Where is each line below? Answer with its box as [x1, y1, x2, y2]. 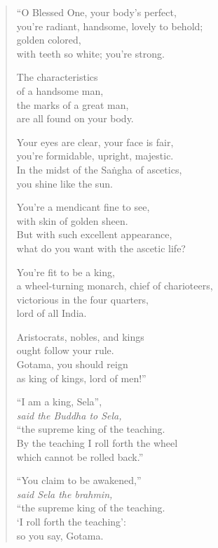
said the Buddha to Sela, [16, 407, 122, 422]
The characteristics [16, 70, 98, 84]
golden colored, [16, 32, 81, 47]
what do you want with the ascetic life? [16, 240, 186, 255]
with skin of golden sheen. [16, 213, 128, 228]
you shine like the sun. [16, 176, 113, 190]
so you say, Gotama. [16, 528, 104, 542]
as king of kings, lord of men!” [16, 370, 147, 385]
